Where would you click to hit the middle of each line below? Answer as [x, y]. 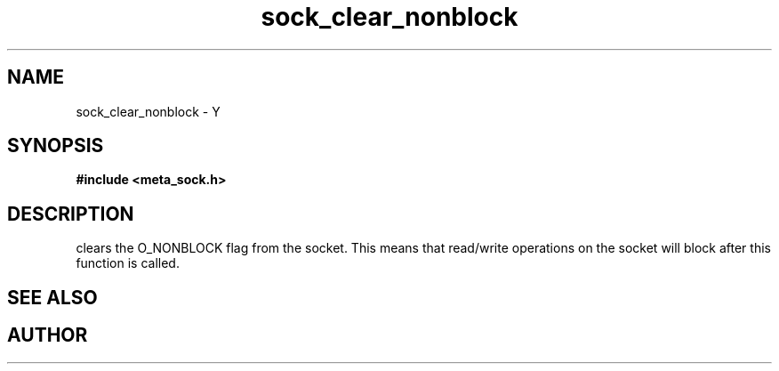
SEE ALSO [52, 297]
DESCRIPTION [71, 214]
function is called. [128, 263]
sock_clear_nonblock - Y [148, 111]
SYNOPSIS [56, 146]
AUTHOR [48, 335]
